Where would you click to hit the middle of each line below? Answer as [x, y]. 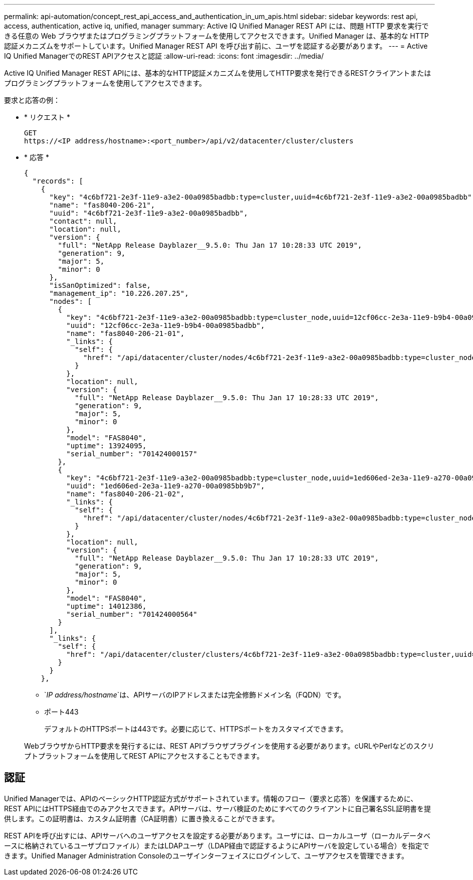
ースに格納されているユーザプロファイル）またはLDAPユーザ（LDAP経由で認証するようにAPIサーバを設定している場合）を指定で [217, 845]
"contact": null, [83, 221]
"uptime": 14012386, [106, 606]
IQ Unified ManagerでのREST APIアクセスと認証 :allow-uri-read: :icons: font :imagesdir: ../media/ [164, 56]
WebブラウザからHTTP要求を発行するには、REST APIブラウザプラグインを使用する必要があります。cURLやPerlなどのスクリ [229, 746]
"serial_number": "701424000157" [132, 454]
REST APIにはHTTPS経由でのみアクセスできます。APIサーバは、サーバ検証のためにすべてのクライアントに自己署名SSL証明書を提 [217, 808]
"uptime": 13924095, [106, 446]
